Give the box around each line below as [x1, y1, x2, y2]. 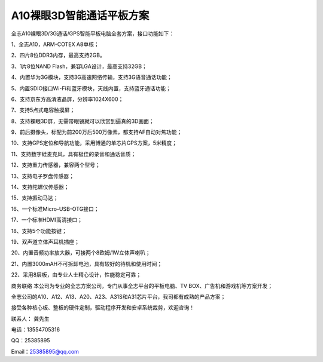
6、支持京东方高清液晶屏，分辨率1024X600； [11, 96, 124, 103]
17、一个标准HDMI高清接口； [11, 216, 83, 223]
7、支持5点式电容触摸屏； [11, 106, 75, 113]
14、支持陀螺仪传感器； [11, 183, 69, 191]
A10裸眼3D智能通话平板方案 [11, 9, 150, 22]
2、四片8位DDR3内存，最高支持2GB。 [11, 51, 106, 59]
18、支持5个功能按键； [11, 227, 67, 234]
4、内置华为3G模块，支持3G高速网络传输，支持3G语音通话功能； [11, 73, 173, 81]
